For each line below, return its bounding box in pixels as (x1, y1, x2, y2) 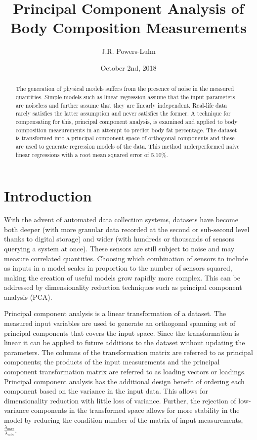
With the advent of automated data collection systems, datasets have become (4, 214, 238, 225)
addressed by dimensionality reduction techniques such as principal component (4, 282, 242, 292)
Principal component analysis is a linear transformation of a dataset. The (4, 308, 226, 319)
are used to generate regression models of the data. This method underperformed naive (15, 142, 240, 150)
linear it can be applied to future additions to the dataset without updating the (4, 337, 245, 348)
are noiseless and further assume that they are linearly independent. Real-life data (15, 101, 227, 109)
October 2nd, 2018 (100, 62, 157, 73)
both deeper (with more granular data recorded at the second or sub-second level (4, 224, 250, 234)
